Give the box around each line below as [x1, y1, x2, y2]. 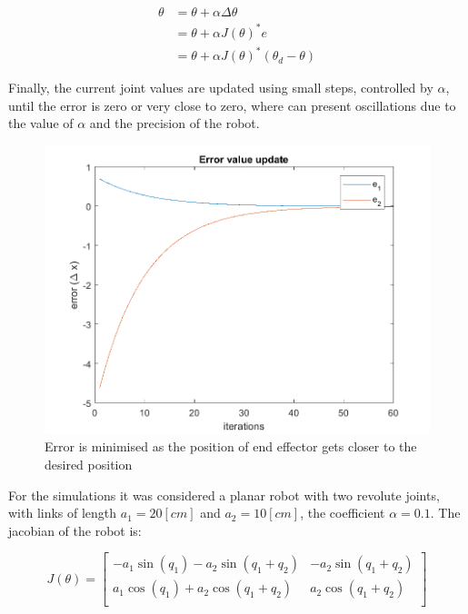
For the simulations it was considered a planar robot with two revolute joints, [8, 485, 440, 504]
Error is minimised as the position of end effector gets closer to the [45, 437, 417, 456]
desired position [45, 454, 133, 473]
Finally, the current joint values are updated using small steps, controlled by [8, 78, 433, 97]
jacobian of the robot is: [8, 520, 142, 540]
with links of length [8, 503, 117, 522]
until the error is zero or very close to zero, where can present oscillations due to [8, 95, 456, 114]
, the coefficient [300, 503, 385, 522]
